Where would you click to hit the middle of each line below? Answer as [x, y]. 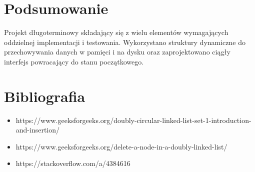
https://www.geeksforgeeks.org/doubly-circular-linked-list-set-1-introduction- [133, 120]
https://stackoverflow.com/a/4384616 [73, 163]
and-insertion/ [38, 130]
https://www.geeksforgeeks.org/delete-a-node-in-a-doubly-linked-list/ [121, 146]
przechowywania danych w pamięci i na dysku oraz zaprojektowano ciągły [117, 52]
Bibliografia [45, 96]
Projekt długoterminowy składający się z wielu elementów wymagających [116, 32]
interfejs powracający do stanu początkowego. [74, 61]
